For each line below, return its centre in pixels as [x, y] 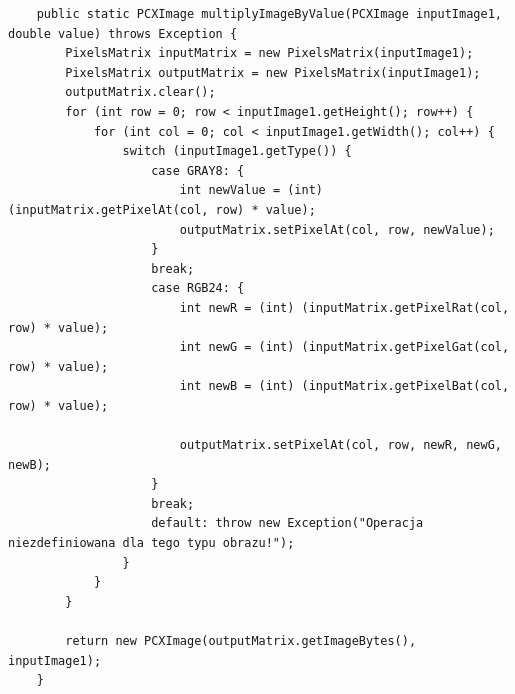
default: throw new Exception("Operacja [287, 523]
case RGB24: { [198, 288]
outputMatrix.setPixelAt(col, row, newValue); [337, 229]
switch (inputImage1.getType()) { [237, 151]
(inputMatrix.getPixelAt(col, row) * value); [162, 209]
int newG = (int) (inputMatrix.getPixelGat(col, [344, 347]
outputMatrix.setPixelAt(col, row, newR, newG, [340, 445]
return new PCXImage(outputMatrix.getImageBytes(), [241, 641]
